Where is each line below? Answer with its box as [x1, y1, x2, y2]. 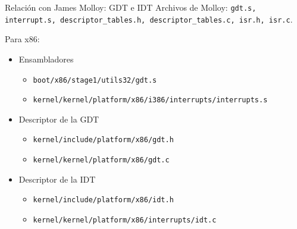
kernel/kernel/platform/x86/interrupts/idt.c [33, 215, 217, 224]
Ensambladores [18, 52, 74, 65]
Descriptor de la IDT [18, 172, 96, 185]
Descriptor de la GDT [18, 112, 99, 125]
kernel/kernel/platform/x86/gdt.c [33, 156, 170, 165]
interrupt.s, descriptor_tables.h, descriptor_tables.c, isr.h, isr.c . [5, 12, 293, 25]
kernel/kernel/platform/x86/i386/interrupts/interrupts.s [33, 96, 268, 105]
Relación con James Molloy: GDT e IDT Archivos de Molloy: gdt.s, [5, 1, 257, 13]
